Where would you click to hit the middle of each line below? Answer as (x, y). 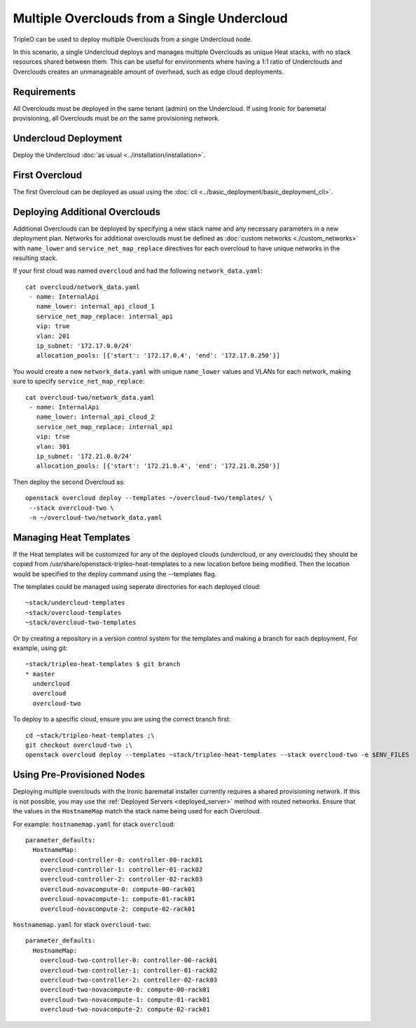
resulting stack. (35, 258)
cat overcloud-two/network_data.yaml (90, 397)
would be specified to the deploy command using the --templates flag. (115, 574)
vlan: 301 (53, 446)
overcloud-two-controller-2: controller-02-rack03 (129, 980)
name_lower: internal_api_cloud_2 (96, 417)
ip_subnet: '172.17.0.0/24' (84, 346)
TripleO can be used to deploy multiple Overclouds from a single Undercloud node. (133, 39)
